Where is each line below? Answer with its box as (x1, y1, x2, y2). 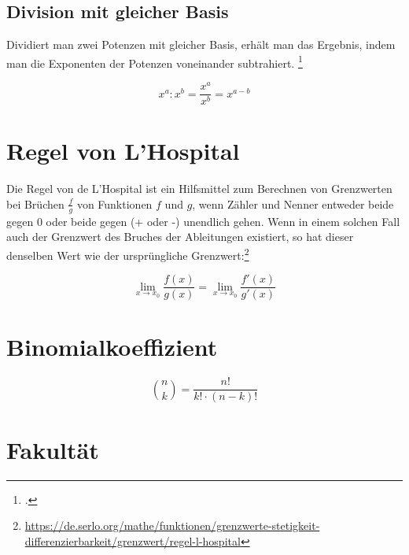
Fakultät (6, 433, 99, 465)
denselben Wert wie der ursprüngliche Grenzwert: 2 (6, 244, 249, 263)
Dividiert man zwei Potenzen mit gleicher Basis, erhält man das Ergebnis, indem (6, 36, 396, 53)
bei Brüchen (6, 195, 64, 212)
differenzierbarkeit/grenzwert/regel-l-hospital (24, 532, 241, 549)
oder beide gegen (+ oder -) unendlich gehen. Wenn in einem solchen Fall (46, 213, 400, 229)
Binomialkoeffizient (6, 331, 218, 363)
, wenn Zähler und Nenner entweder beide (192, 195, 394, 212)
